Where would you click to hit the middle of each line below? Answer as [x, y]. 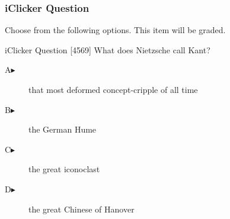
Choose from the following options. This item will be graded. [115, 30]
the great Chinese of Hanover [82, 209]
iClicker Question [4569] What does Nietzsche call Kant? [108, 49]
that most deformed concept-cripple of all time [113, 89]
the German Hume [63, 129]
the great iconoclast [64, 169]
